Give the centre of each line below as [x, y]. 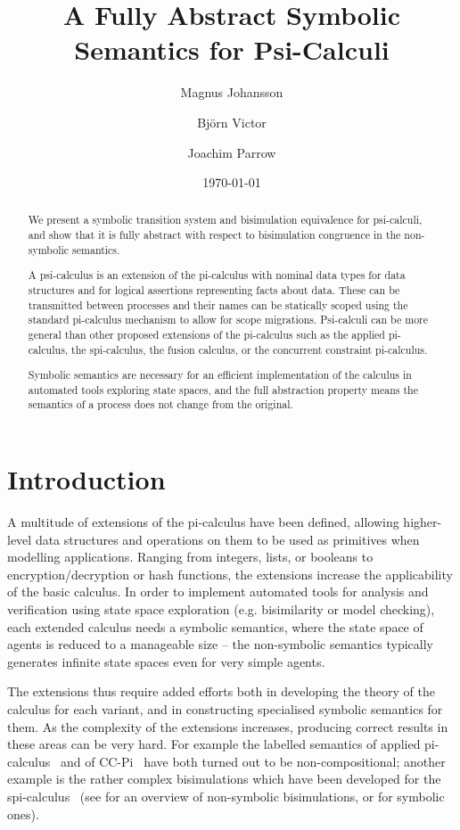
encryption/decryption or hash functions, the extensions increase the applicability [230, 574]
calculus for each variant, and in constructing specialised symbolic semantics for [225, 709]
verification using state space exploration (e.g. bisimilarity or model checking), [221, 609]
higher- [423, 522]
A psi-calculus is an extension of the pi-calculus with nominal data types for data [217, 275]
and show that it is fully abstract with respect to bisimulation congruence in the [214, 235]
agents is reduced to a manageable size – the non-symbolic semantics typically [220, 644]
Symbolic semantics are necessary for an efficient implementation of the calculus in [220, 375]
